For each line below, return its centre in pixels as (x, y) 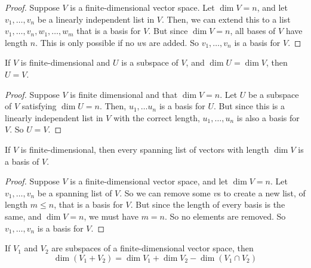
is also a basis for (268, 117)
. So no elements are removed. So (225, 216)
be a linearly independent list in (96, 19)
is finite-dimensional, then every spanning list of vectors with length (145, 149)
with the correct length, (157, 117)
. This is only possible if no (85, 42)
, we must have (111, 216)
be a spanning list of (75, 192)
